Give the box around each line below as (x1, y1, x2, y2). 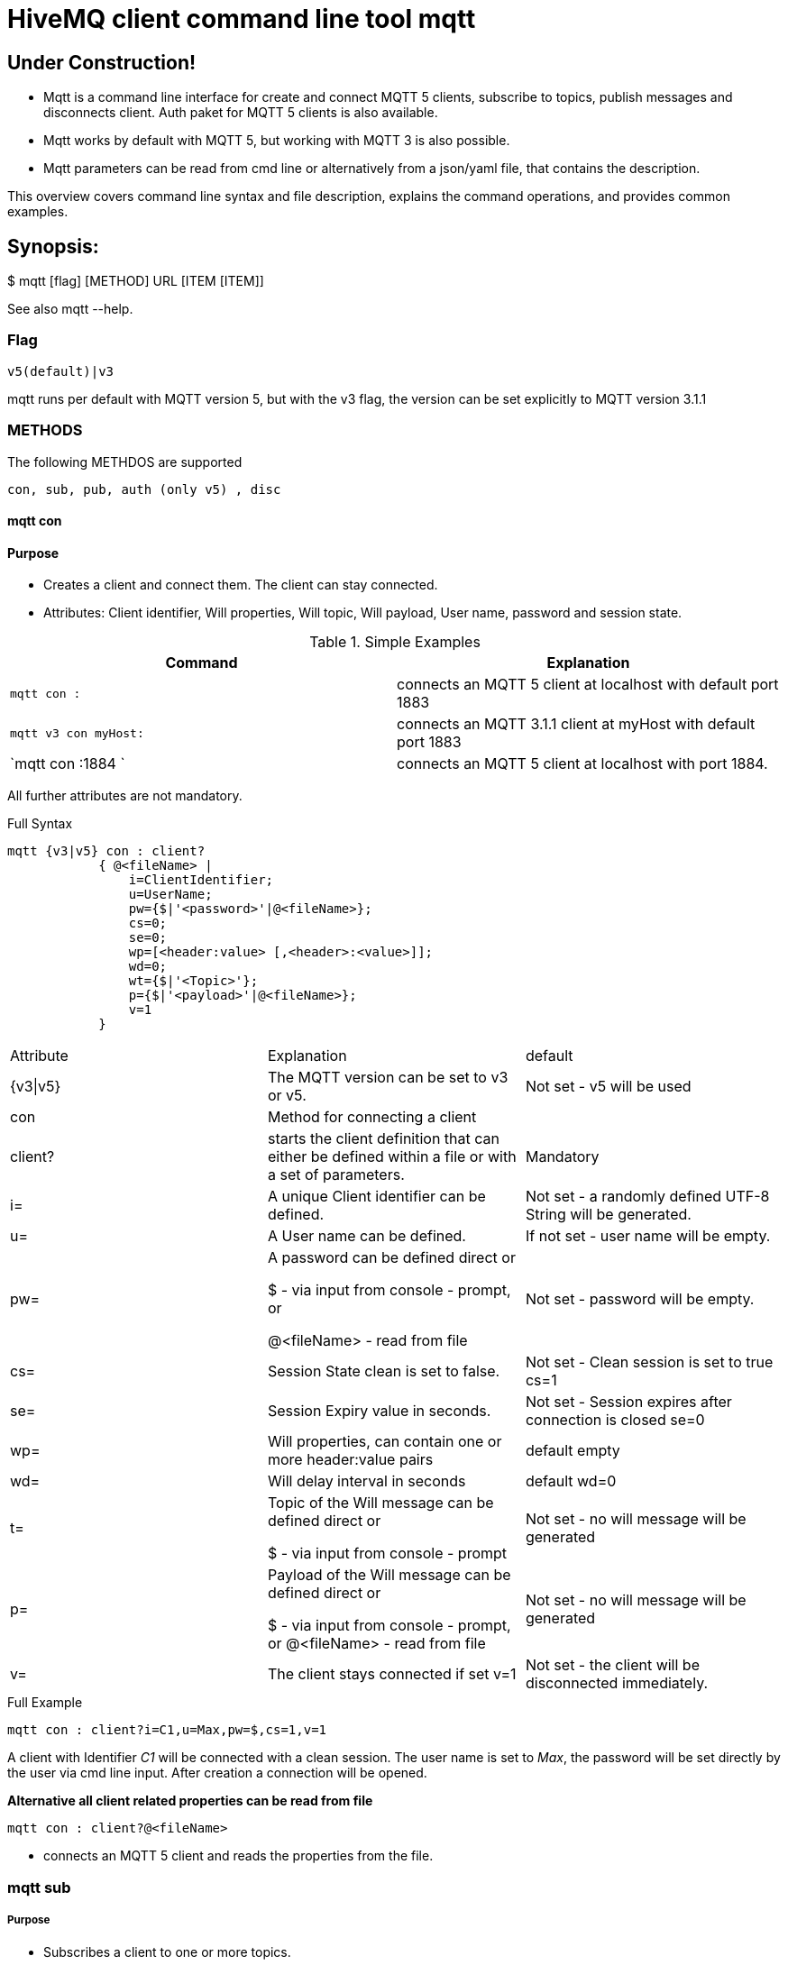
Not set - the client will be (525, 1656, 700, 1675)
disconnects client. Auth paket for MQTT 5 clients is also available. (43, 105, 438, 121)
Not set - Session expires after (525, 1393, 732, 1412)
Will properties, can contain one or (267, 1432, 502, 1451)
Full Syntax (7, 816, 73, 832)
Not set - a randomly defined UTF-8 (525, 1187, 770, 1206)
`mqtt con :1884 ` (10, 754, 125, 773)
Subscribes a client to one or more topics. (43, 1943, 291, 1960)
